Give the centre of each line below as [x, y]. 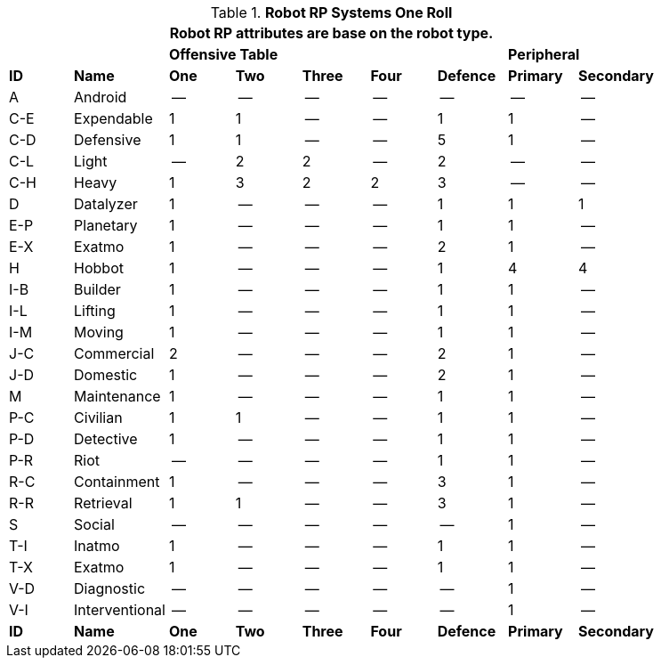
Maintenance [117, 396]
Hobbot [99, 268]
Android [101, 97]
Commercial [114, 353]
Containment [117, 482]
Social [94, 524]
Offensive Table [223, 54]
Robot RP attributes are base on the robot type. [331, 33]
